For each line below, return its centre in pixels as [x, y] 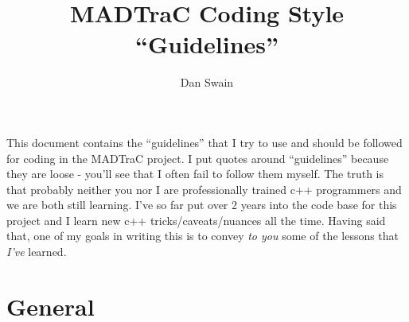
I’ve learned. [37, 252]
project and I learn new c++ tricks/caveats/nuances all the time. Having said [196, 220]
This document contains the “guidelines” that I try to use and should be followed [204, 142]
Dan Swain [207, 82]
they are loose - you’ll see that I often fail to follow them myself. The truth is [195, 174]
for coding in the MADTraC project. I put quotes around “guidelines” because [198, 158]
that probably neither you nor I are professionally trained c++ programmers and [204, 189]
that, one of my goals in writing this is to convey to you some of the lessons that [203, 236]
